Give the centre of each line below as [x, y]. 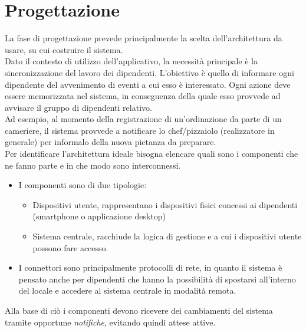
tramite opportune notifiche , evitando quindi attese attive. [110, 322]
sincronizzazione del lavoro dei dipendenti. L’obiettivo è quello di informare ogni [149, 72]
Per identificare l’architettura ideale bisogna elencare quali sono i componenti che [152, 154]
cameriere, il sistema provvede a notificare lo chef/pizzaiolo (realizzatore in [140, 130]
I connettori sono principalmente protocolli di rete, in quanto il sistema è [150, 267]
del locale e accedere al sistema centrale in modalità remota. [127, 290]
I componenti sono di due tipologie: [83, 185]
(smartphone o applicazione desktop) [99, 216]
